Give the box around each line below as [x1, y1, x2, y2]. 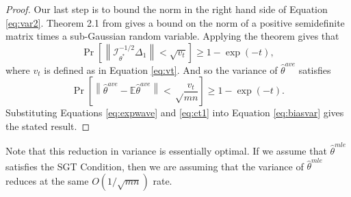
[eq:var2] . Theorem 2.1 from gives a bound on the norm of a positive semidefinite [5, 15, 345, 29]
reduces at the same [5, 173, 89, 187]
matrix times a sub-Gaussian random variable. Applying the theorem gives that [5, 29, 339, 43]
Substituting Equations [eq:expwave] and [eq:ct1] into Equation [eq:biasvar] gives [5, 105, 344, 120]
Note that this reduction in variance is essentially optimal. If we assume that [5, 144, 327, 157]
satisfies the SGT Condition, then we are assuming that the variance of [5, 159, 304, 173]
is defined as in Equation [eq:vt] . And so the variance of [44, 62, 278, 77]
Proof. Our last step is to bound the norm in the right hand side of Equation [5, 2, 328, 16]
